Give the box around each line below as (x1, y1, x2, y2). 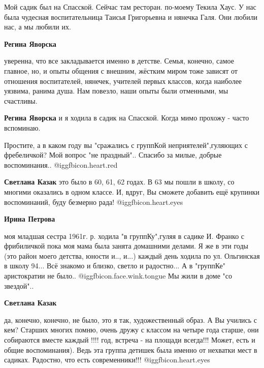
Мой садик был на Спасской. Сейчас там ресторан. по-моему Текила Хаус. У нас (4, 2, 256, 12)
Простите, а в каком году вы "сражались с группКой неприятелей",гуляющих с (4, 139, 248, 150)
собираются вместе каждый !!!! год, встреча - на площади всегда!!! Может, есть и (4, 334, 255, 345)
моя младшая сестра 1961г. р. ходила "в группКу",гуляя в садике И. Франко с (4, 230, 245, 241)
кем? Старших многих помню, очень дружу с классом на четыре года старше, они (4, 324, 259, 335)
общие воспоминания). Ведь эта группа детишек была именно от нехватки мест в (4, 344, 257, 355)
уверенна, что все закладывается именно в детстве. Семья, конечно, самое (4, 55, 234, 66)
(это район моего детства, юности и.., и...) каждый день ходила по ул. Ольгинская (4, 250, 260, 261)
